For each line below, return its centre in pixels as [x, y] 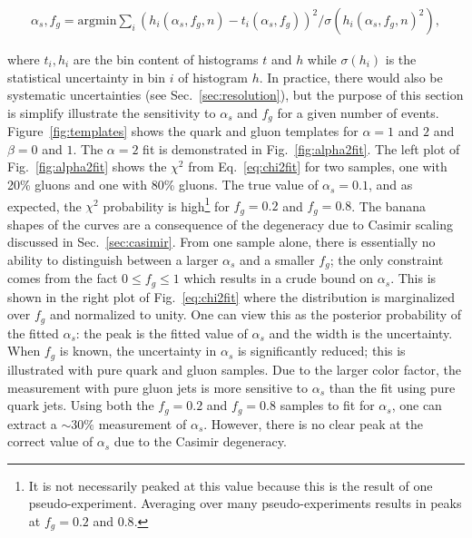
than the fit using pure [392, 387]
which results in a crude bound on [279, 278]
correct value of [50, 441]
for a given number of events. [358, 112]
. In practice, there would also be [351, 77]
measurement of [143, 423]
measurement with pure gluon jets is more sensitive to [158, 387]
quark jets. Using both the [81, 405]
